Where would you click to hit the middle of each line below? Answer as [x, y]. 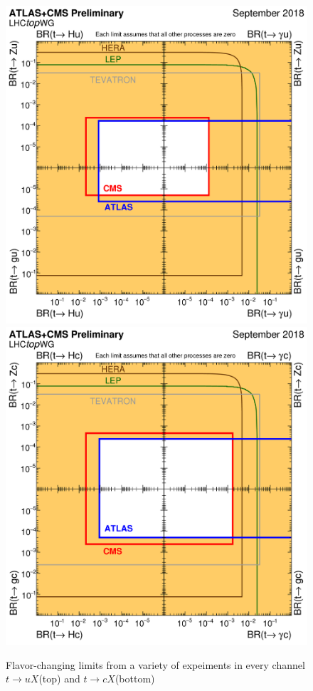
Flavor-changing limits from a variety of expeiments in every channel [155, 664]
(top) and [59, 679]
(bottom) [135, 679]
